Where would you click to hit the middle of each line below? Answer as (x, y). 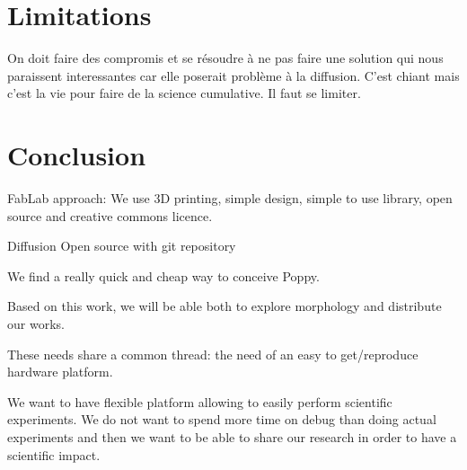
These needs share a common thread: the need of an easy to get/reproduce (213, 354)
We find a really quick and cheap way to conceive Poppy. (163, 275)
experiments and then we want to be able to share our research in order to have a (232, 436)
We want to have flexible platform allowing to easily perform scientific (200, 401)
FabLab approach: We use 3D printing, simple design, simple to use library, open (230, 198)
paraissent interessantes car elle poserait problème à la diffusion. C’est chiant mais (233, 75)
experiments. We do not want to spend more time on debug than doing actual (222, 419)
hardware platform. (60, 372)
